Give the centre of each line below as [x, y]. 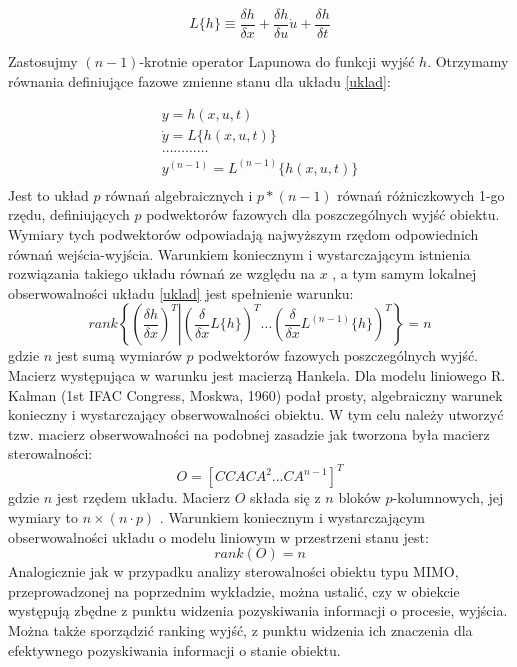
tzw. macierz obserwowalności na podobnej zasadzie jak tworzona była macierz [249, 433]
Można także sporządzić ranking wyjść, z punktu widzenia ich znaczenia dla [240, 630]
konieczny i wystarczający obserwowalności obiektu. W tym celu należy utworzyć [256, 414]
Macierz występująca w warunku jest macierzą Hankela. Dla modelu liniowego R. [257, 375]
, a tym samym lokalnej [404, 273]
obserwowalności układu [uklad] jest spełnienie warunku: [181, 292]
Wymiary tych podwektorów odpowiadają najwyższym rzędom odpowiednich [243, 234]
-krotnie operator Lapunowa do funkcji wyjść [277, 61]
